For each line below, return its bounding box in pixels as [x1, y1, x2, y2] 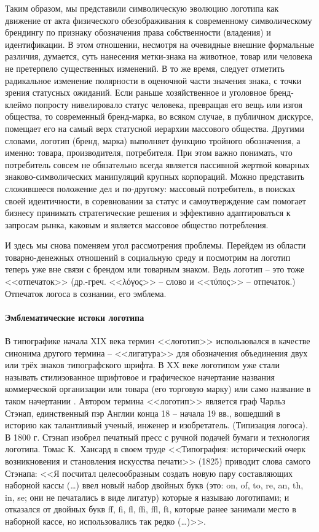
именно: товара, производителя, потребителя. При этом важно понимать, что [5, 146, 293, 159]
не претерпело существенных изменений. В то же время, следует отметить [5, 61, 285, 74]
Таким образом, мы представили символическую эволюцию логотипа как [5, 2, 279, 14]
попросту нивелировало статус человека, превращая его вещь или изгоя [34, 98, 302, 110]
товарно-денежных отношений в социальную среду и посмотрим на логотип [5, 250, 291, 263]
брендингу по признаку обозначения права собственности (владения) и [5, 26, 271, 39]
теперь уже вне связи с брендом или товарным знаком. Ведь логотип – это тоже [5, 263, 305, 276]
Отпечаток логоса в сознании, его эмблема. [5, 287, 167, 299]
